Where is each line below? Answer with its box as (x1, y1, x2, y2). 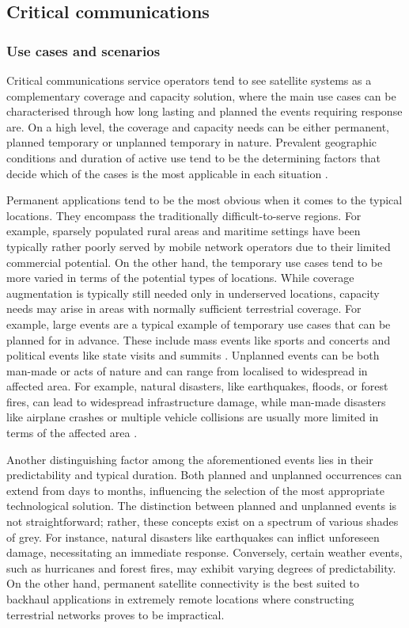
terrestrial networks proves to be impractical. (6, 606, 225, 622)
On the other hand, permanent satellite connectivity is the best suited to (6, 575, 360, 592)
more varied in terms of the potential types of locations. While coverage (6, 269, 354, 286)
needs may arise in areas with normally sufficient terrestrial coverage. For (6, 300, 362, 317)
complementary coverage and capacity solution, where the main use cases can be (6, 87, 396, 104)
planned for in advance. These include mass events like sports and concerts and (6, 331, 391, 348)
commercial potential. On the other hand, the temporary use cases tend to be (6, 253, 383, 270)
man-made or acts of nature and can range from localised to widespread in (6, 362, 368, 379)
